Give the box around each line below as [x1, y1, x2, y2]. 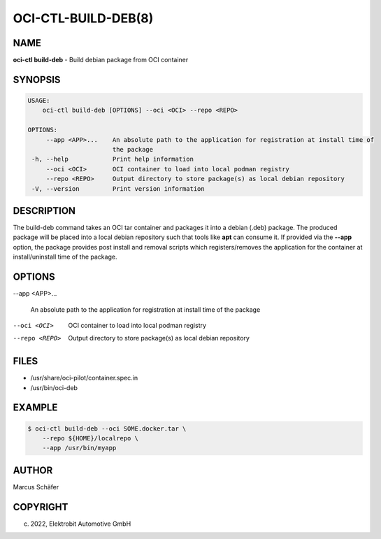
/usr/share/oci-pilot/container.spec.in [30, 374, 138, 382]
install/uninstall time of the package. [13, 252, 117, 261]
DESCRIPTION [13, 205, 76, 217]
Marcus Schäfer [13, 482, 59, 491]
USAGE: [27, 96, 50, 105]
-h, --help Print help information [31, 155, 194, 164]
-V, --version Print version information [31, 185, 206, 192]
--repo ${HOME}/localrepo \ [42, 434, 139, 443]
